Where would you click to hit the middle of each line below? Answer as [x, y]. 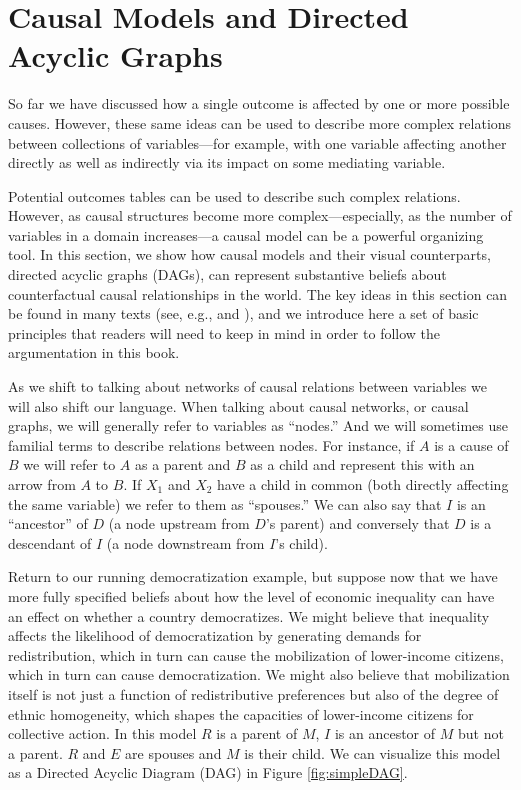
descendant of [50, 542]
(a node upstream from [179, 523]
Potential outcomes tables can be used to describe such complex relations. [234, 195]
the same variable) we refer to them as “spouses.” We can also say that [225, 503]
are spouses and [173, 752]
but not [480, 733]
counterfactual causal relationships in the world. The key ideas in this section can [258, 293]
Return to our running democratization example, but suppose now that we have [253, 576]
